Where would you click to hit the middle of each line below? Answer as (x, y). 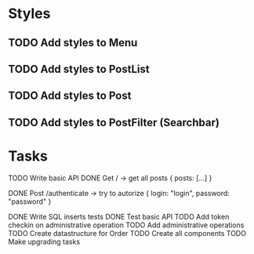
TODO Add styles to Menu (73, 43)
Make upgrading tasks (44, 241)
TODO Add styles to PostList (79, 69)
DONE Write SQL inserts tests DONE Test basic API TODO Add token (119, 216)
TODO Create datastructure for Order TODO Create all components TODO (127, 233)
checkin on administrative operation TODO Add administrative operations (126, 225)
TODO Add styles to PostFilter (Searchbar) (114, 122)
